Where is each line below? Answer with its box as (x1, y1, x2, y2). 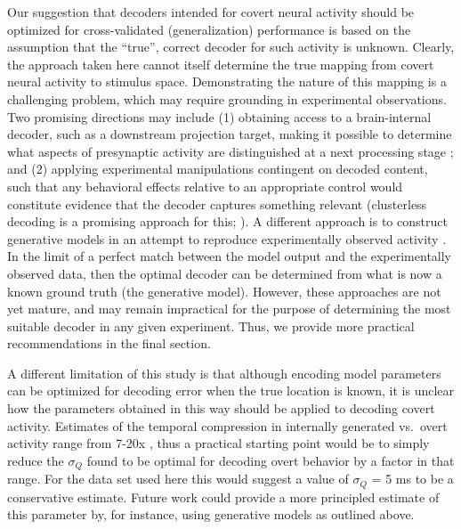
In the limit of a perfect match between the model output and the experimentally (7, 247, 452, 265)
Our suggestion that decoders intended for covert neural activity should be (7, 3, 415, 20)
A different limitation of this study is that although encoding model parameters (7, 363, 441, 382)
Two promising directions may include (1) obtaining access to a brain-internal (7, 107, 432, 126)
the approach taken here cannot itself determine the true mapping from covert (7, 54, 434, 73)
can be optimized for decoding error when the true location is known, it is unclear (7, 381, 455, 400)
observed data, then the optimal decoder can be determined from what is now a (7, 264, 442, 282)
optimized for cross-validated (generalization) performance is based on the (7, 20, 411, 38)
